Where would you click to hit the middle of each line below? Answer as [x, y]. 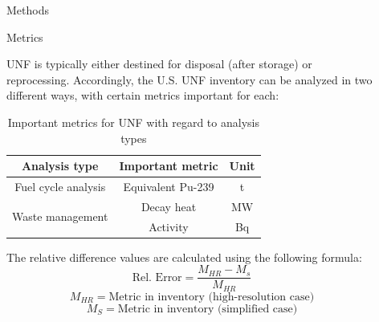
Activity [169, 226]
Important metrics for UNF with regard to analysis [133, 122]
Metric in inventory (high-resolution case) [212, 297]
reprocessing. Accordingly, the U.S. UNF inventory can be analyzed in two [189, 79]
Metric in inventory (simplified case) [208, 309]
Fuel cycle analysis [60, 186]
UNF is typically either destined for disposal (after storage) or [159, 64]
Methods [28, 10]
